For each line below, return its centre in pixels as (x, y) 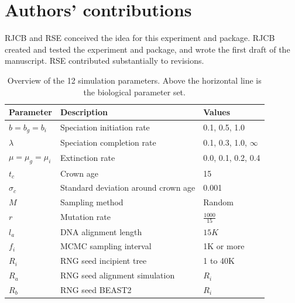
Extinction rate (88, 158)
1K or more (224, 246)
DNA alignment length (101, 231)
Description (84, 112)
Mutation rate (85, 217)
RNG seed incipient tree (103, 261)
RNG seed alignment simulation (117, 275)
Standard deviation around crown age (128, 187)
